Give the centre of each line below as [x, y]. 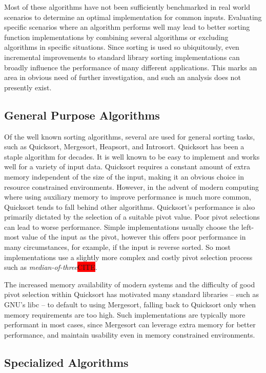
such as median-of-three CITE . [51, 267]
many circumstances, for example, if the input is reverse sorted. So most [118, 247]
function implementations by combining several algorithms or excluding [116, 37]
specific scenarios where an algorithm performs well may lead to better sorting [127, 27]
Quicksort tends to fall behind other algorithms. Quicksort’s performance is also [130, 207]
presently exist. [28, 87]
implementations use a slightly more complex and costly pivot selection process [128, 257]
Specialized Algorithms [66, 362]
